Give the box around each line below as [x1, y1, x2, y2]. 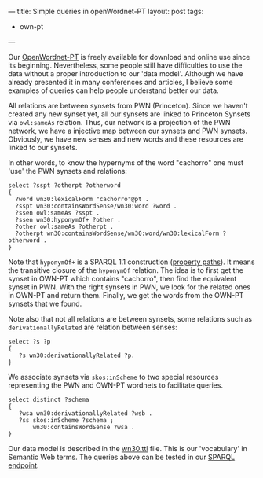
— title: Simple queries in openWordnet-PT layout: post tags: [8, 7, 204, 16]
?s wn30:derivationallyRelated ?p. [18, 351, 135, 359]
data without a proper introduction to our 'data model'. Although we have [8, 69, 243, 78]
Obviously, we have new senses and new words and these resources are [8, 134, 243, 144]
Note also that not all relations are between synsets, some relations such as [8, 314, 253, 323]
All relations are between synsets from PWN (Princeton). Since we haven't [8, 101, 249, 110]
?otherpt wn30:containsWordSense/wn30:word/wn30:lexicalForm [15, 230, 220, 237]
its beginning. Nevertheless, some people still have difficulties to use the [8, 61, 243, 70]
